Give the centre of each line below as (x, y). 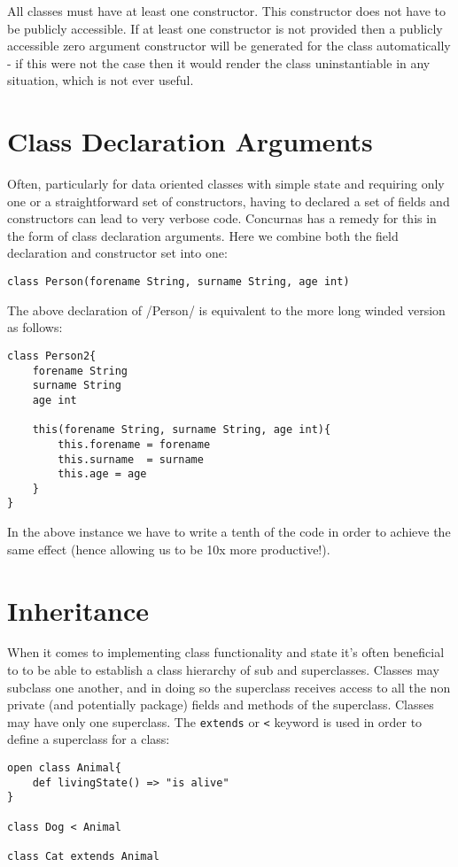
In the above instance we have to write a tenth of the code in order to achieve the (229, 532)
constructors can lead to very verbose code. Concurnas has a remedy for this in (222, 218)
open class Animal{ (64, 768)
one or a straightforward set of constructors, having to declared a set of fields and (229, 201)
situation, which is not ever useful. (101, 80)
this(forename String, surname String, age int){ (182, 430)
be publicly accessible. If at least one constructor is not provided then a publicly (225, 28)
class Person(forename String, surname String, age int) (179, 282)
